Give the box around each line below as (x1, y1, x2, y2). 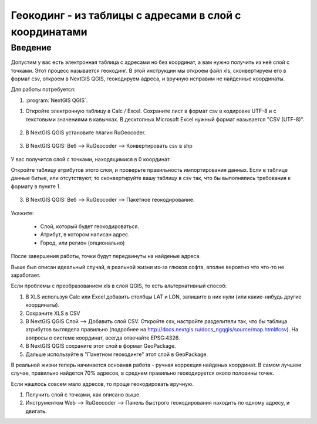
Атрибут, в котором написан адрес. (40, 231, 130, 238)
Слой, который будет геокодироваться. (40, 223, 139, 230)
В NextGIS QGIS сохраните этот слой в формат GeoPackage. (25, 342, 176, 350)
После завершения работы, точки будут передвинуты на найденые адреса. (11, 253, 201, 260)
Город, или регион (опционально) (40, 239, 125, 246)
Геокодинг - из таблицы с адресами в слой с (11, 9, 241, 22)
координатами (11, 25, 87, 38)
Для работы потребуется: (11, 86, 76, 93)
